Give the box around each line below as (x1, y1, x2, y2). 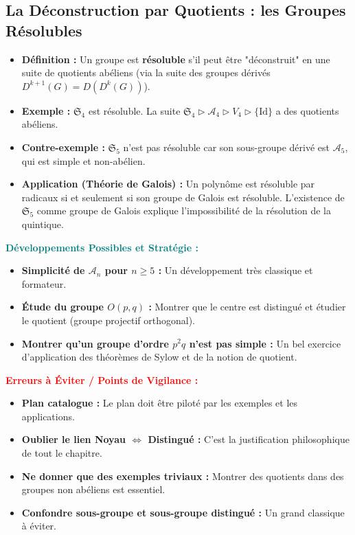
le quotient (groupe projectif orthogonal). (21, 312, 195, 327)
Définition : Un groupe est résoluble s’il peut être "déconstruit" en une (21, 52, 330, 66)
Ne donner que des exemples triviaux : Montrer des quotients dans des (21, 468, 344, 483)
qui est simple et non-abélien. (21, 153, 146, 168)
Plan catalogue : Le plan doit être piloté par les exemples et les (21, 396, 298, 410)
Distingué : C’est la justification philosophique (148, 432, 350, 446)
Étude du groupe (21, 299, 104, 314)
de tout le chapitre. (21, 446, 102, 460)
